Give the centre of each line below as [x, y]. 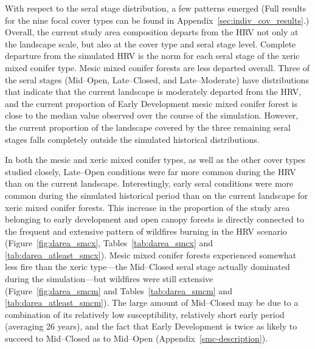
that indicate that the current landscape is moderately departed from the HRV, [153, 92]
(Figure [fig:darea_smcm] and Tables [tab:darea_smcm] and [119, 290]
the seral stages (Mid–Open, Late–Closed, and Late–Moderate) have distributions [157, 79]
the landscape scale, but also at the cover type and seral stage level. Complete [151, 43]
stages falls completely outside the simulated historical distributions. [132, 139]
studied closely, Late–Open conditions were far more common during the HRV [151, 171]
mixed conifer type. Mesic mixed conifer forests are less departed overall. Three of [157, 67]
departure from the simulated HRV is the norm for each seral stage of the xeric [152, 56]
